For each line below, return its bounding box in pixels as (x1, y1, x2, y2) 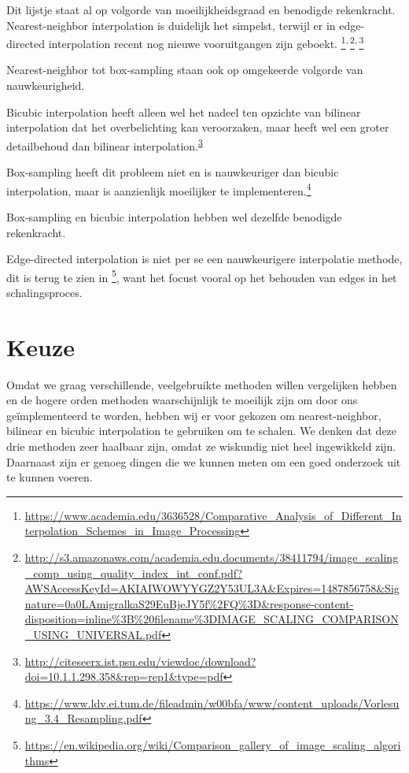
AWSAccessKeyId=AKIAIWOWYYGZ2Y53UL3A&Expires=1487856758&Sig (24, 580, 400, 596)
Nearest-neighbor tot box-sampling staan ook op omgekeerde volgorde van (6, 61, 363, 78)
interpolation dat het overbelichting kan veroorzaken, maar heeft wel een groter (6, 119, 389, 136)
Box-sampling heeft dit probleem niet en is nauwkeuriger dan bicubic (6, 164, 339, 180)
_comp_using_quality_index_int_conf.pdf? (24, 564, 243, 581)
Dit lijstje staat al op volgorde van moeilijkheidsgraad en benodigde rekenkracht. (6, 2, 396, 17)
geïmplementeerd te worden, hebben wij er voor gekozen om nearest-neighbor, (6, 407, 381, 423)
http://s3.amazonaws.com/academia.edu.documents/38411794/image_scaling (24, 549, 399, 565)
